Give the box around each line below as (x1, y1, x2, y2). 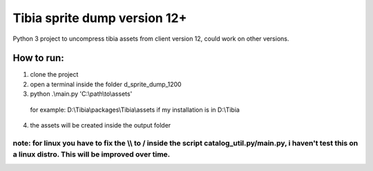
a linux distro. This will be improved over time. (12, 149, 171, 159)
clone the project (30, 70, 79, 79)
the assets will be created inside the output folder (30, 121, 171, 130)
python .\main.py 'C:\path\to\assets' (30, 90, 133, 98)
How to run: (12, 52, 65, 64)
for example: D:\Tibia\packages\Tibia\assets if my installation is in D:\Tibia (30, 105, 240, 114)
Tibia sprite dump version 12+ (12, 10, 187, 26)
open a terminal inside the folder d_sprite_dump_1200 (30, 80, 182, 88)
